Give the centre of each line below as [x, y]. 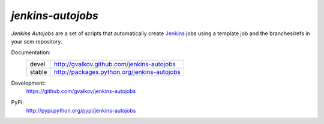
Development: [28, 83]
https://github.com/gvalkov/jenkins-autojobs [81, 91]
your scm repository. [37, 41]
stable [38, 72]
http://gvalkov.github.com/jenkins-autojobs [115, 64]
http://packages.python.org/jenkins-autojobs [117, 72]
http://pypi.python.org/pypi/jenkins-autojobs [81, 110]
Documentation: [31, 52]
